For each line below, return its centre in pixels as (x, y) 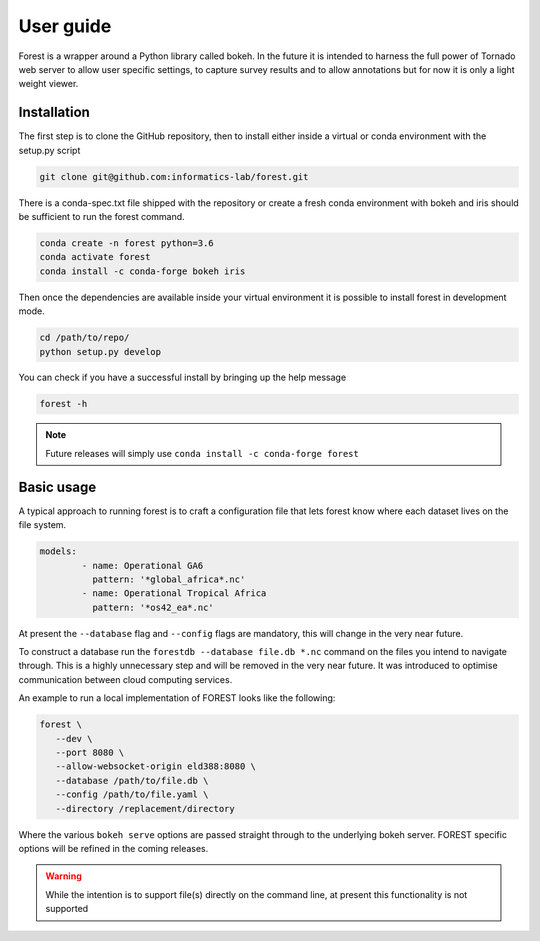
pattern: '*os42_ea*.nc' (152, 607)
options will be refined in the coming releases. (113, 848)
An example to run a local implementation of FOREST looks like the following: (177, 698)
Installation (54, 112)
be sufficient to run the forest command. (101, 216)
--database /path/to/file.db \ (132, 780)
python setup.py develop (100, 351)
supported (67, 909)
